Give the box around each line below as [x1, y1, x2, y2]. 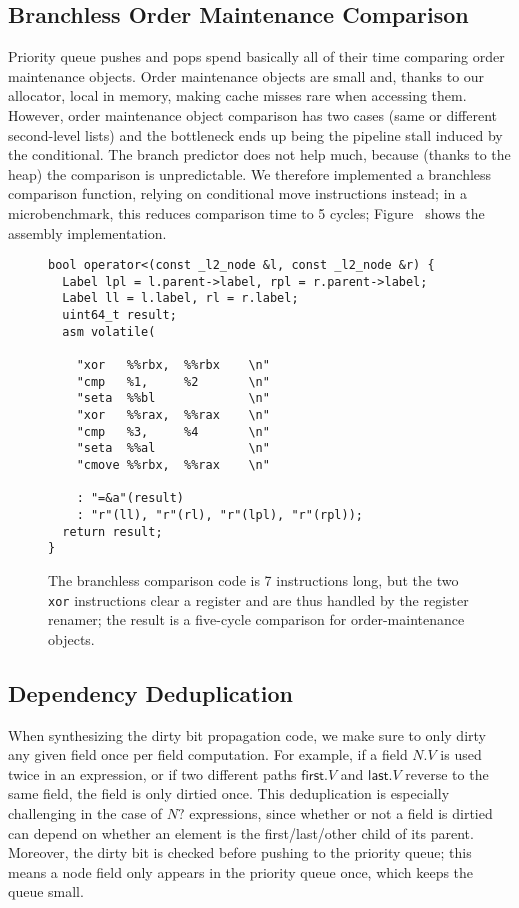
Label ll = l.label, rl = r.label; [62, 291, 299, 306]
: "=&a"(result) [76, 491, 185, 506]
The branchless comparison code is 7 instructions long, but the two [48, 569, 459, 590]
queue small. [8, 881, 84, 902]
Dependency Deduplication [8, 677, 293, 708]
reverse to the [405, 763, 489, 784]
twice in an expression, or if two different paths [8, 763, 297, 784]
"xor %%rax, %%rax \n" [76, 408, 270, 423]
